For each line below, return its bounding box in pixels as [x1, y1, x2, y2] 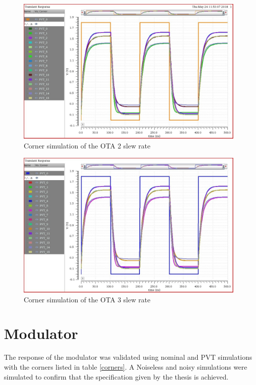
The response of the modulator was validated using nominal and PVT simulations [4, 352, 253, 362]
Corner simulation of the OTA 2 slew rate [24, 141, 151, 151]
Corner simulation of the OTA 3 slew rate [24, 294, 151, 304]
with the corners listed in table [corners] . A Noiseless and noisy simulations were [4, 361, 248, 372]
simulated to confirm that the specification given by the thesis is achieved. [4, 371, 229, 382]
